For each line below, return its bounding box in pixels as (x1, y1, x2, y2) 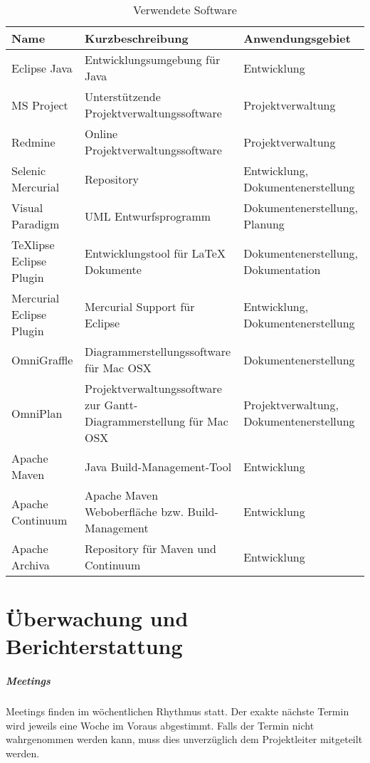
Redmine (11, 133, 55, 150)
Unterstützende (84, 88, 161, 105)
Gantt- (104, 396, 138, 413)
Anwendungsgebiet (243, 30, 351, 46)
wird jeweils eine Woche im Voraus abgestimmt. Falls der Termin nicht (6, 717, 314, 732)
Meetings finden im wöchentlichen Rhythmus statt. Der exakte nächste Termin (6, 704, 349, 719)
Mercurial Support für (84, 298, 195, 315)
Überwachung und (6, 604, 189, 633)
